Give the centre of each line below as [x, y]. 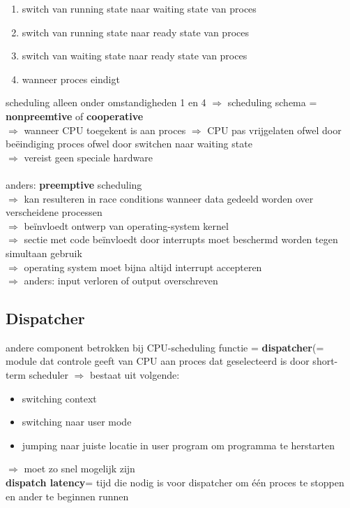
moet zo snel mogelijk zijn [79, 469]
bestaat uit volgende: [135, 375]
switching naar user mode [77, 422]
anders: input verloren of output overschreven [121, 281]
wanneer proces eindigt [71, 79]
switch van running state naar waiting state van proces [139, 8]
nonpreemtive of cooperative [75, 116]
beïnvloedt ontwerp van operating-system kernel [126, 225]
